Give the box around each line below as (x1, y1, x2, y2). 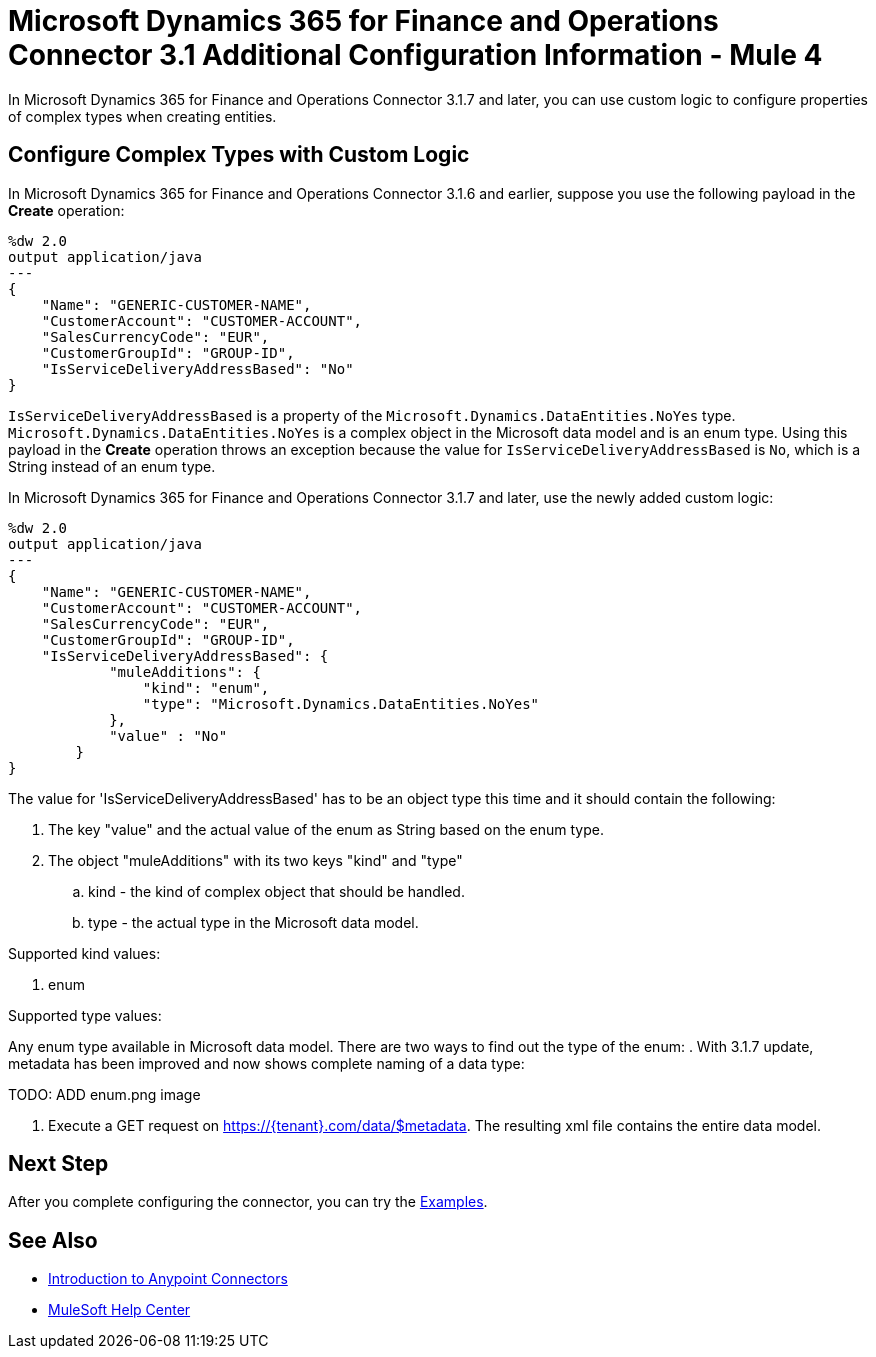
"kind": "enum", (142, 679, 270, 696)
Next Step (8, 1151, 109, 1177)
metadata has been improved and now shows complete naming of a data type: (8, 1054, 525, 1072)
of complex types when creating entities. (8, 107, 277, 125)
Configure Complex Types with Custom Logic (8, 142, 470, 168)
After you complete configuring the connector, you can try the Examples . (8, 1193, 488, 1211)
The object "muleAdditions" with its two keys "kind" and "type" (48, 851, 463, 869)
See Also (8, 1227, 98, 1253)
